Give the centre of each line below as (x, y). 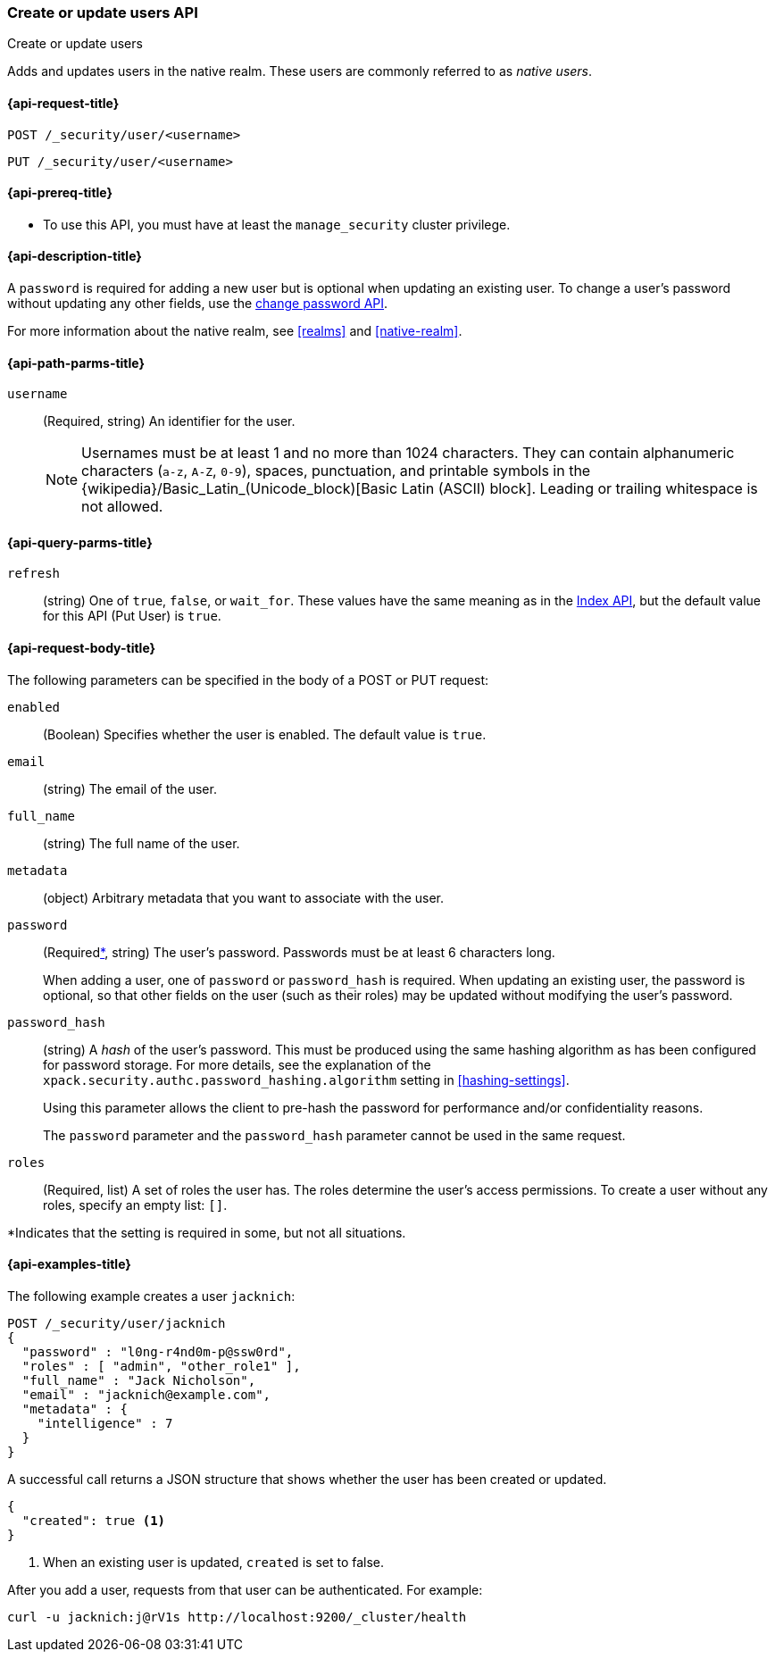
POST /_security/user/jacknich (117, 1323)
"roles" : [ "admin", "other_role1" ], (161, 1366)
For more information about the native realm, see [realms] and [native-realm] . (235, 331)
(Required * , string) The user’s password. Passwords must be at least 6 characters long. (299, 952)
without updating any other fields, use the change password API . (198, 304)
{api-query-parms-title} (80, 542)
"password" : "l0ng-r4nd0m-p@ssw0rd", (158, 1351)
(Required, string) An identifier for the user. (169, 421)
